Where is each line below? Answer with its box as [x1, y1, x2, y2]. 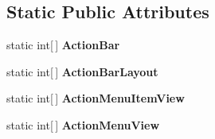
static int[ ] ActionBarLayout [6, 63, 158, 79]
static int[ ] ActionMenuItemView [6, 90, 185, 106]
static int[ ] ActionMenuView [6, 116, 160, 133]
